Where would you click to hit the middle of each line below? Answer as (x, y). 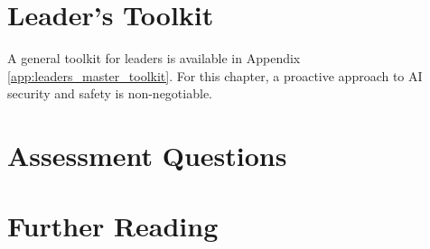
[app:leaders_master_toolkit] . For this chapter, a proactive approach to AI (215, 75)
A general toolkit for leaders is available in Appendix (154, 58)
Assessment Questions (147, 156)
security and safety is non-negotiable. (110, 93)
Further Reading (113, 226)
